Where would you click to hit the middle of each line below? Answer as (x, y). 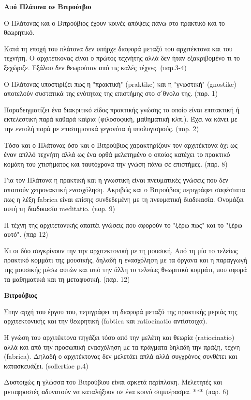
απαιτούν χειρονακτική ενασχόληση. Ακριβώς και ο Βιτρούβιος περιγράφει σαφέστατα (125, 189)
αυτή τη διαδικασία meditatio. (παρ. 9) (59, 208)
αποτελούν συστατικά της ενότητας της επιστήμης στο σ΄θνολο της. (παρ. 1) (111, 93)
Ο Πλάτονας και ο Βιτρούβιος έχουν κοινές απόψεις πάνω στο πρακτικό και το (115, 23)
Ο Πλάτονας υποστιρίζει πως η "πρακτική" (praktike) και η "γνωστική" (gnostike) (120, 84)
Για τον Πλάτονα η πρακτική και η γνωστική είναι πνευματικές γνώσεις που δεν (116, 180)
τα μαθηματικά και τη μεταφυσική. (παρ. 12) (67, 279)
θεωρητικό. (19, 32)
